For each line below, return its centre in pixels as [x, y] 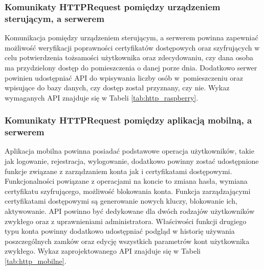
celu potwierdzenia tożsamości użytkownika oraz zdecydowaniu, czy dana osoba [129, 57]
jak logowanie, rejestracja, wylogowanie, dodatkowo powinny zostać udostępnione [132, 161]
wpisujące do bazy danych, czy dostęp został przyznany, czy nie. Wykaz [117, 88]
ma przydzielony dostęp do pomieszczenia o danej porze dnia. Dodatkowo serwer [131, 67]
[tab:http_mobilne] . [36, 261]
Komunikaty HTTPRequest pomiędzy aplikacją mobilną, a [128, 120]
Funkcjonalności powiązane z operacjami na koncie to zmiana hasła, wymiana [126, 181]
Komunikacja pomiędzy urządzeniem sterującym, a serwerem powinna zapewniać [131, 38]
